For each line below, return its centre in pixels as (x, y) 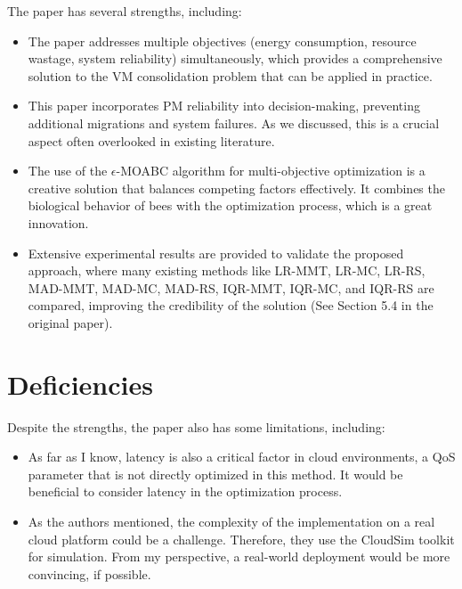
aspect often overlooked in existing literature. (151, 140)
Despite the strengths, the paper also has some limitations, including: (196, 426)
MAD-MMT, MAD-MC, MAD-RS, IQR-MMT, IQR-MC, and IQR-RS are (231, 287)
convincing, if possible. (89, 573)
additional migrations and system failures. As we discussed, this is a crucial (234, 123)
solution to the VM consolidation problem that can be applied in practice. (230, 75)
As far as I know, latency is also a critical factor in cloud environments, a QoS (242, 457)
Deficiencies (80, 384)
